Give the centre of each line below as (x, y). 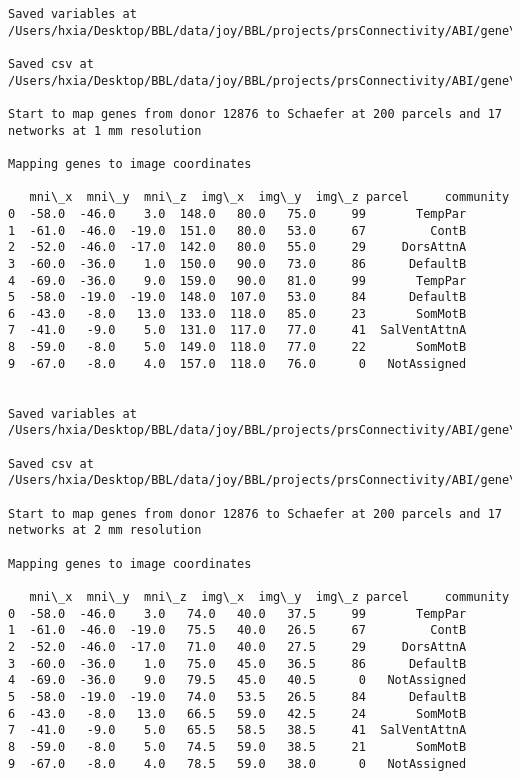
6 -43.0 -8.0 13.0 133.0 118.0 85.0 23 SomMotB (237, 313)
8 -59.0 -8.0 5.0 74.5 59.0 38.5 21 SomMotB (237, 746)
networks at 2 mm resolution (105, 530)
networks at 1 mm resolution (105, 130)
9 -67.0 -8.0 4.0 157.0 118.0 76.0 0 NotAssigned (237, 363)
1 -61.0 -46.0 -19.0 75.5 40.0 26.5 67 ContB (237, 630)
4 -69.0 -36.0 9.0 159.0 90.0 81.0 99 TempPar (237, 280)
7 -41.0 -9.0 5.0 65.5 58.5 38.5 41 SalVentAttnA (237, 730)
